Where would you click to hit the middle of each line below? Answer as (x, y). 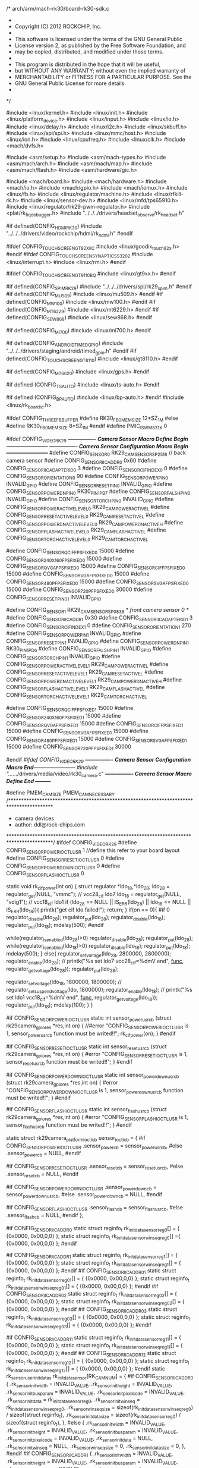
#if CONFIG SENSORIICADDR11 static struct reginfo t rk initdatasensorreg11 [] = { (94, 1338)
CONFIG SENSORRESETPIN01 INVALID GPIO (54, 598)
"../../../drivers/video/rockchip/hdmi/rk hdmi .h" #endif (70, 234)
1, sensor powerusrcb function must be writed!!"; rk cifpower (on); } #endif (91, 1034)
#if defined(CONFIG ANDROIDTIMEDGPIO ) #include (65, 344)
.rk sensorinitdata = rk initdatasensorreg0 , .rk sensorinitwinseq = (73, 1400)
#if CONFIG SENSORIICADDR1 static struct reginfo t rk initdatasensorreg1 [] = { (92, 1256)
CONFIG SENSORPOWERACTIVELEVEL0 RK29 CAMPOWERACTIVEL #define (88, 507)
